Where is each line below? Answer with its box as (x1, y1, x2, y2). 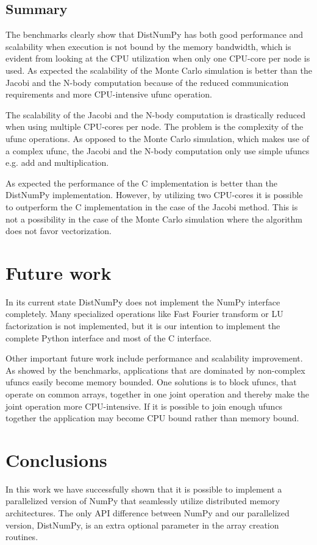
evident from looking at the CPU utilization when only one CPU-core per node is (5, 52, 310, 65)
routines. (5, 530, 38, 543)
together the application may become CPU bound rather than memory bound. (5, 411, 299, 424)
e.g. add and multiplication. (5, 156, 109, 169)
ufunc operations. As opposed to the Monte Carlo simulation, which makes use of (5, 132, 309, 144)
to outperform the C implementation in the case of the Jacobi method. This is (5, 200, 298, 213)
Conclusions (5, 447, 107, 472)
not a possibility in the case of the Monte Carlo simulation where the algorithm (5, 212, 302, 225)
